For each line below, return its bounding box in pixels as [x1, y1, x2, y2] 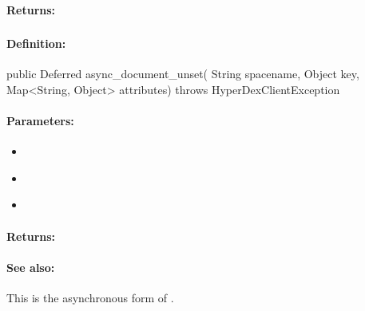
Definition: [6, 35, 66, 52]
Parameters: [6, 112, 74, 129]
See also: [6, 258, 55, 275]
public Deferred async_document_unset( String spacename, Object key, [6, 65, 359, 82]
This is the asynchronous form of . [6, 289, 174, 306]
